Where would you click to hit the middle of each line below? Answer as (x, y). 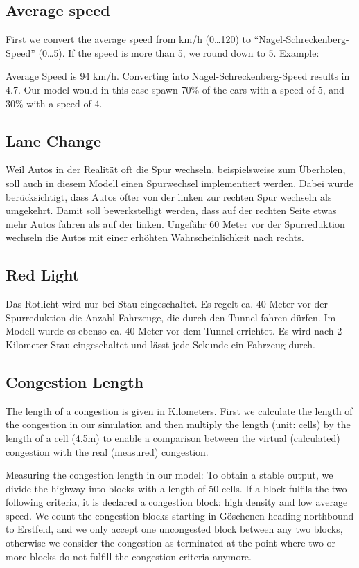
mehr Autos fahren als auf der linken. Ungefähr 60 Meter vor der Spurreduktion (175, 223)
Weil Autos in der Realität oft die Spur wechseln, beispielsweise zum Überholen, (176, 169)
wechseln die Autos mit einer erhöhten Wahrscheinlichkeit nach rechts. (155, 237)
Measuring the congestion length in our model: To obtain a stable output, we (169, 475)
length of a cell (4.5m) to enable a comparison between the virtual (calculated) (173, 437)
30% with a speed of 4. (54, 103)
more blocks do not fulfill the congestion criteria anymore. (129, 556)
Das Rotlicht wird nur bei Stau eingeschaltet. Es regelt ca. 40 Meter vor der (167, 304)
